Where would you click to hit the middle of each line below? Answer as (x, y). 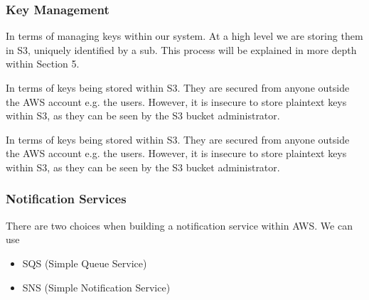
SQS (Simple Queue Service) (85, 263)
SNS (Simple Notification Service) (96, 287)
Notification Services (66, 199)
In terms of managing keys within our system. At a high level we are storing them (184, 36)
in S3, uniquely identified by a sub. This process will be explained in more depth (181, 49)
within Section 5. (43, 64)
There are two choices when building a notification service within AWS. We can (179, 225)
